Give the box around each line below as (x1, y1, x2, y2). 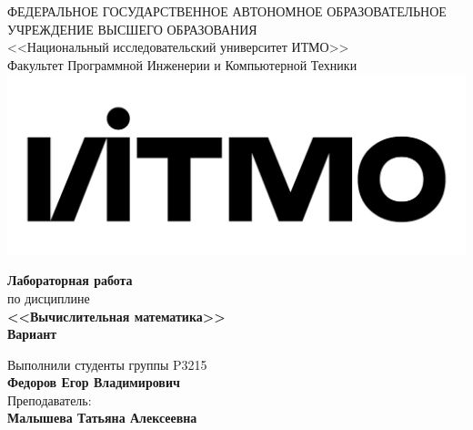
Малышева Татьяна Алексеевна (7, 408, 197, 427)
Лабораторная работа (7, 271, 133, 290)
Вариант (7, 324, 57, 343)
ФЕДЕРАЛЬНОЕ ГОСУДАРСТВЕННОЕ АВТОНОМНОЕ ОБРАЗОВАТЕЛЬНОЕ (7, 2, 447, 20)
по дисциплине (7, 288, 90, 307)
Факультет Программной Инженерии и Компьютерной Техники (7, 55, 357, 74)
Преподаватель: (7, 390, 92, 409)
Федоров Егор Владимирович (7, 373, 180, 392)
